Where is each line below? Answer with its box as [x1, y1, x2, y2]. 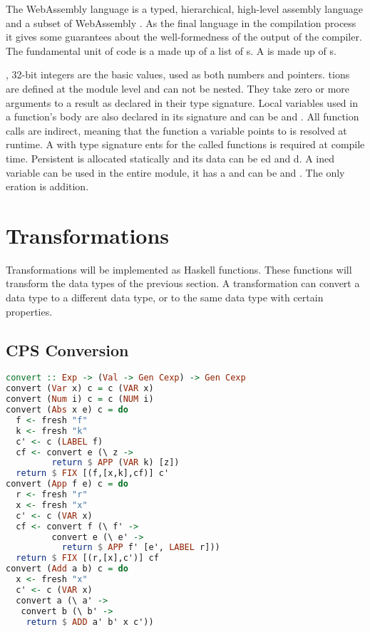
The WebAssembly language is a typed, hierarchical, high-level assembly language [6, 1, 363, 16]
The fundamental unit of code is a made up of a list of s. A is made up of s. [6, 43, 336, 58]
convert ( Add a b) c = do [6, 564, 128, 574]
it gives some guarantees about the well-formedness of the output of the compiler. [6, 29, 362, 44]
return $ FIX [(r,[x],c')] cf [16, 553, 159, 564]
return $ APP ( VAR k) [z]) [51, 457, 180, 468]
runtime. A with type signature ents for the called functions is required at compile [6, 137, 365, 152]
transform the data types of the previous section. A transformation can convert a [6, 276, 360, 291]
